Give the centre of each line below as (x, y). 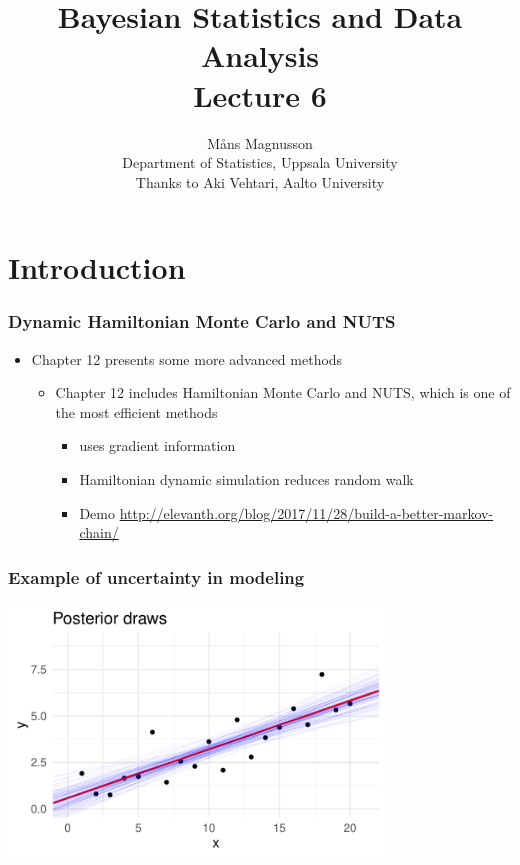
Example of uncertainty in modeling (156, 576)
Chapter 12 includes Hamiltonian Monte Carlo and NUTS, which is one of (283, 392)
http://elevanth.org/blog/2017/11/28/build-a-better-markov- (306, 512)
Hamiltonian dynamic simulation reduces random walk (246, 479)
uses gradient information (157, 445)
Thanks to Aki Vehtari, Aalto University (260, 181)
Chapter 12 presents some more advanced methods (187, 358)
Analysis (260, 55)
